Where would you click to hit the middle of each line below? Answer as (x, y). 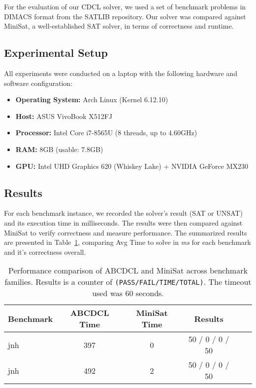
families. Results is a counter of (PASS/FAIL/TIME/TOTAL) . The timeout (128, 282)
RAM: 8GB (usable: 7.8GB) (59, 149)
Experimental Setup (56, 53)
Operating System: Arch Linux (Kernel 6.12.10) (92, 99)
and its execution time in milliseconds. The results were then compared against (123, 222)
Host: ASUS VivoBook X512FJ (64, 116)
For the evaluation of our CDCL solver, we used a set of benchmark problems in (125, 6)
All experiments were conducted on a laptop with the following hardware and (121, 73)
